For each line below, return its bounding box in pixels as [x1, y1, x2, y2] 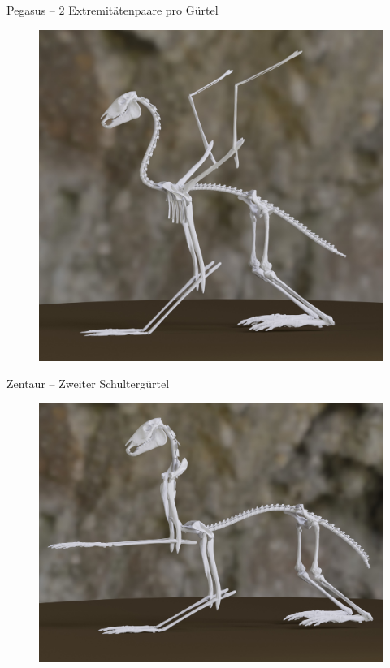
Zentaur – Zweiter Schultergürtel [6, 375, 170, 392]
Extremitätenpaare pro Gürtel [68, 2, 219, 18]
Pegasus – [6, 2, 55, 18]
